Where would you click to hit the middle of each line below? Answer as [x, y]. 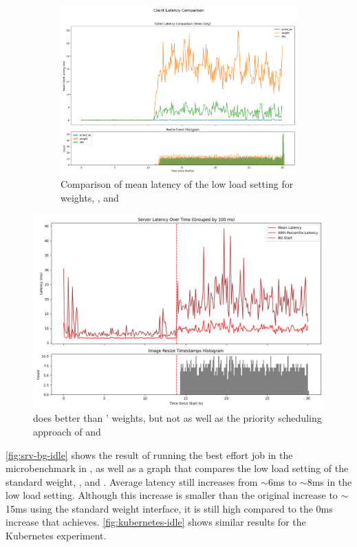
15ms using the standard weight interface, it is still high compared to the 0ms [169, 508]
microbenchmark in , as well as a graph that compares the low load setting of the [177, 468]
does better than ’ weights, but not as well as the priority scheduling [177, 418]
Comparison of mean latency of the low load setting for [177, 184]
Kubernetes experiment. [56, 536]
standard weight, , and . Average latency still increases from [132, 481]
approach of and [67, 431]
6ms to [282, 481]
